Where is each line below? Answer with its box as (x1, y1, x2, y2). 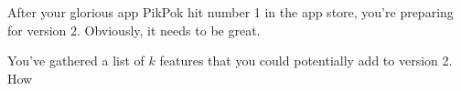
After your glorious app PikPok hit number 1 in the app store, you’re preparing (7, 3, 454, 21)
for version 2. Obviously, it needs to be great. (7, 20, 261, 39)
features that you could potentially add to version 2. (159, 51, 453, 70)
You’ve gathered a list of (7, 51, 145, 70)
